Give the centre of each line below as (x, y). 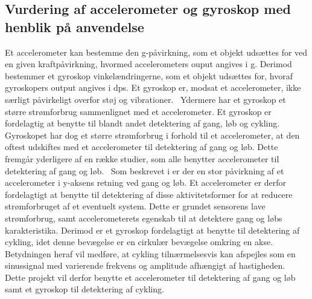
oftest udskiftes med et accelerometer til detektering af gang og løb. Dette (142, 147)
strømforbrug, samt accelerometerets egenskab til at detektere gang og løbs (144, 218)
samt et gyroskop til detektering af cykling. (84, 289)
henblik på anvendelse (75, 26)
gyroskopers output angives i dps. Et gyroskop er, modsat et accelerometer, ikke (153, 87)
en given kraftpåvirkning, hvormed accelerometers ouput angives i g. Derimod (148, 64)
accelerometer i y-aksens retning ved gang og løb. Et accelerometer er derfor (146, 182)
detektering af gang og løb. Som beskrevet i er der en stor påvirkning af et (145, 170)
